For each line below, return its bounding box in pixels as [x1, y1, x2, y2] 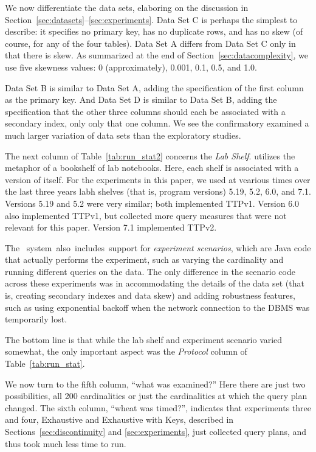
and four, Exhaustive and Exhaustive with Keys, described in [5, 413, 234, 426]
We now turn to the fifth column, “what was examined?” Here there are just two [5, 377, 306, 390]
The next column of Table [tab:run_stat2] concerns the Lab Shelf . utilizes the [5, 149, 295, 162]
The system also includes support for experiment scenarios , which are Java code [5, 241, 311, 254]
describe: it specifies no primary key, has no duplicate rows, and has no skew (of [5, 25, 303, 38]
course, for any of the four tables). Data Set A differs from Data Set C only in [5, 37, 296, 49]
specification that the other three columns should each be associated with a [5, 105, 286, 117]
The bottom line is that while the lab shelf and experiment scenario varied [5, 333, 283, 346]
